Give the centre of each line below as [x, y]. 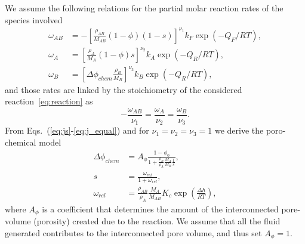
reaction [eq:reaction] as [49, 101]
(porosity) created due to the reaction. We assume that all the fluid [157, 220]
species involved [34, 19]
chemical [21, 142]
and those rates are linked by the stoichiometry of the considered [124, 89]
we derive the [239, 130]
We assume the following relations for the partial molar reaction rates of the [144, 8]
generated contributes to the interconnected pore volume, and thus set [133, 232]
